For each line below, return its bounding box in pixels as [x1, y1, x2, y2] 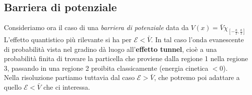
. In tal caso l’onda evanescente [151, 34, 244, 45]
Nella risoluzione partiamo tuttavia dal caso [4, 72, 135, 82]
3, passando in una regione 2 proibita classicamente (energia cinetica [4, 63, 209, 73]
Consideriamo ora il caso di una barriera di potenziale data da [4, 22, 189, 32]
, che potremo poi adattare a [154, 72, 240, 82]
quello [4, 82, 22, 92]
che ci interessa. [43, 82, 90, 92]
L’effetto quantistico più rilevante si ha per [4, 34, 132, 45]
